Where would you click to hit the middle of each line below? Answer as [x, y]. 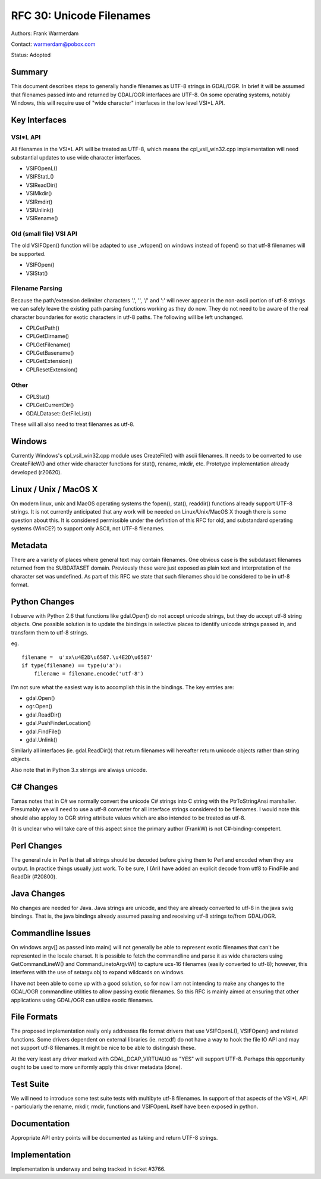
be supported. [28, 254]
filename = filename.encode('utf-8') [89, 674]
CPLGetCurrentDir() [50, 405]
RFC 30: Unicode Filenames [81, 15]
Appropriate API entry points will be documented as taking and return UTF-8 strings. [114, 1138]
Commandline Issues [51, 933]
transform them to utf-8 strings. [50, 632]
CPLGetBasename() [50, 353]
